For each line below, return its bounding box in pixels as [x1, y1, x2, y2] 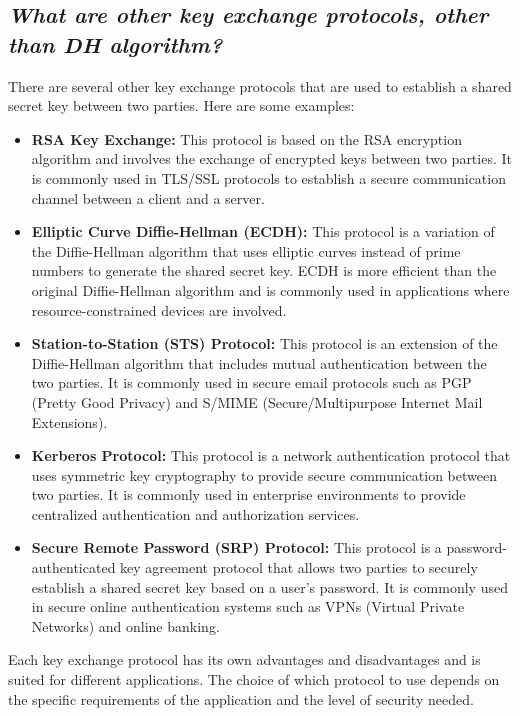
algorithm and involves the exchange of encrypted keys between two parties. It [31, 148, 512, 169]
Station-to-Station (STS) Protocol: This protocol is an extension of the [31, 333, 498, 354]
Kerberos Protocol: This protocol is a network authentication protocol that [31, 445, 511, 466]
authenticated [31, 557, 116, 578]
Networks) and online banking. [31, 615, 220, 636]
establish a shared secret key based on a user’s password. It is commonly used [31, 576, 508, 597]
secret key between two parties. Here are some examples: [8, 95, 355, 116]
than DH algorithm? [8, 28, 223, 59]
